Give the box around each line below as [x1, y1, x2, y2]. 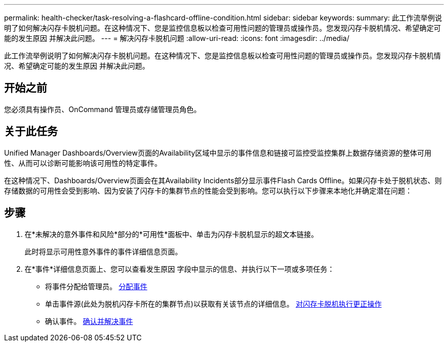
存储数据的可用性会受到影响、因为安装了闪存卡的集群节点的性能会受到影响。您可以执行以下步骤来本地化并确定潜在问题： [4, 186, 412, 195]
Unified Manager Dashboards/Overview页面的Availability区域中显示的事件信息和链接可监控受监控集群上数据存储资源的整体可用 [4, 148, 432, 157]
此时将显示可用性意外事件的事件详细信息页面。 [25, 247, 182, 256]
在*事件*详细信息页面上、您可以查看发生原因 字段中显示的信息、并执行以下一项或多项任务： [25, 264, 334, 273]
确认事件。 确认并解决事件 [45, 316, 133, 326]
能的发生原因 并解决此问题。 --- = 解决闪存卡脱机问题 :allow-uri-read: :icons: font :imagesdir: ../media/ [4, 34, 349, 42]
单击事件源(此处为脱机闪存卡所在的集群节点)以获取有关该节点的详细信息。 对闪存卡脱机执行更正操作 [45, 299, 382, 308]
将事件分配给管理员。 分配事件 [45, 282, 147, 291]
